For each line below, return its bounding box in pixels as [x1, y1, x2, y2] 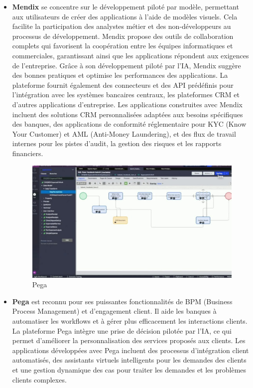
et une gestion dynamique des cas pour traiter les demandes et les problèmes [12, 364, 247, 375]
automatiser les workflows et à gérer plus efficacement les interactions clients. [12, 315, 248, 326]
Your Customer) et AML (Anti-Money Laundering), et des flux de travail [12, 128, 236, 139]
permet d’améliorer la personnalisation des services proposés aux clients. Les [12, 335, 246, 346]
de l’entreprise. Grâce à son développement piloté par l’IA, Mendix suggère [12, 60, 241, 70]
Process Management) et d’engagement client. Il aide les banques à [12, 306, 217, 316]
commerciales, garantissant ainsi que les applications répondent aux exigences [12, 50, 249, 60]
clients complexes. [12, 374, 67, 385]
